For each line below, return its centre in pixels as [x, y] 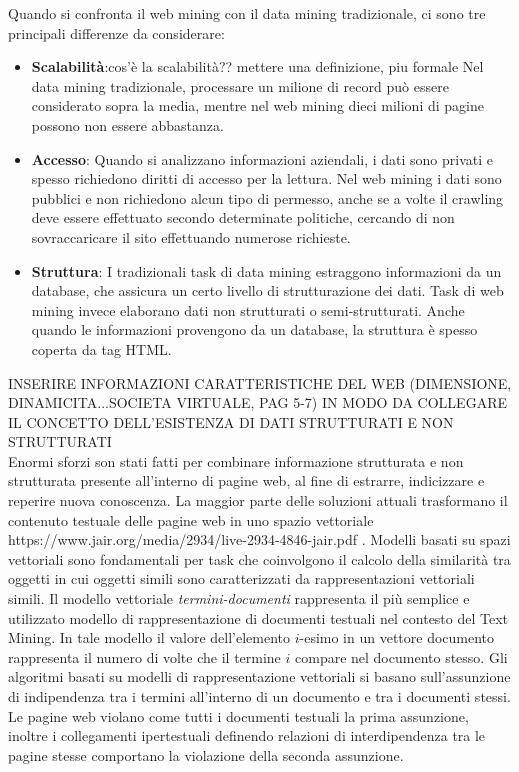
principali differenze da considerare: [116, 32]
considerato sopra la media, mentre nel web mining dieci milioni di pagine [257, 105]
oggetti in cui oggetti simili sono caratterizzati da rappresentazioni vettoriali [241, 578]
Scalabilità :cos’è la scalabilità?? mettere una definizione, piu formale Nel [257, 66]
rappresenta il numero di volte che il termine [144, 656]
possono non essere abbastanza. [127, 124]
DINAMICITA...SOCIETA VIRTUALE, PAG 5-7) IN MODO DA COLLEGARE [257, 402]
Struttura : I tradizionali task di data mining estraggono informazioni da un [266, 270]
